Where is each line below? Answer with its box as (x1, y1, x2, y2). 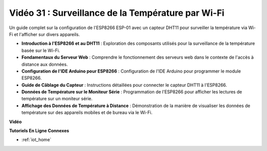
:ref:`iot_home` (21, 137, 51, 143)
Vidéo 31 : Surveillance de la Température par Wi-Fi (9, 7, 224, 18)
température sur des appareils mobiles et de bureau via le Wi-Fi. (21, 110, 153, 115)
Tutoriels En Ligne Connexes (9, 128, 69, 134)
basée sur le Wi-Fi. (21, 47, 60, 53)
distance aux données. (21, 61, 68, 67)
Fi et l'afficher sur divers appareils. (9, 31, 80, 37)
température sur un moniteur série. (21, 96, 93, 102)
